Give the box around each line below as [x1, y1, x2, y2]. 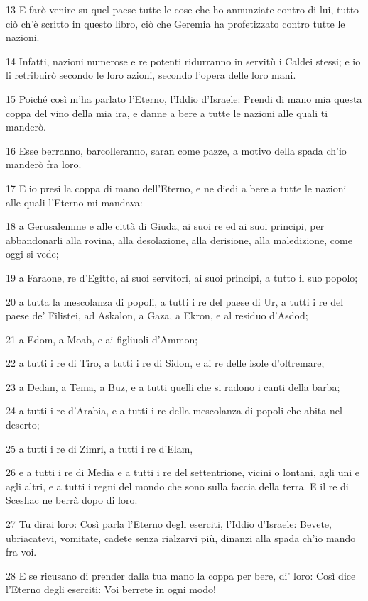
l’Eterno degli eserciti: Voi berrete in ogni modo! [6, 582, 217, 597]
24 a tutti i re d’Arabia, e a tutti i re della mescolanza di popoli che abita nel [6, 403, 342, 418]
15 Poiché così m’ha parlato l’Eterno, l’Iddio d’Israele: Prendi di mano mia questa [6, 91, 362, 106]
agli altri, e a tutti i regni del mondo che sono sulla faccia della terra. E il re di [6, 478, 349, 493]
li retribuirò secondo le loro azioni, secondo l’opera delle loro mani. [6, 67, 296, 82]
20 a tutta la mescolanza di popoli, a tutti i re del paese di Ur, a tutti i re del [6, 294, 344, 309]
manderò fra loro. [6, 157, 82, 172]
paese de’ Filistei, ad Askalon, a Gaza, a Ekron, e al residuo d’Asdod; [6, 308, 308, 323]
